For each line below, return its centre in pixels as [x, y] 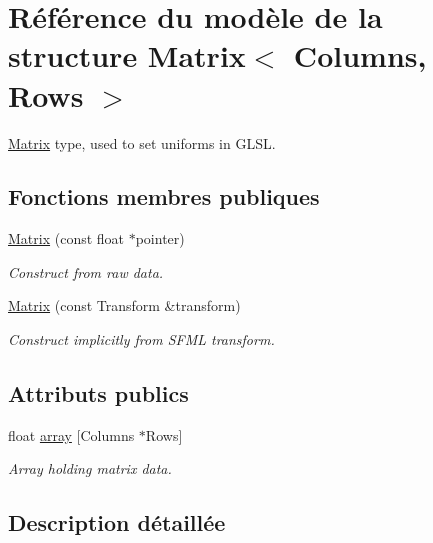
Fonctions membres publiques [164, 196]
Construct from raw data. [86, 271]
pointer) [160, 238]
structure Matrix [127, 55]
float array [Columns [71, 434]
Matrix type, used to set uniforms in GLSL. [142, 142]
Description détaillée [117, 522]
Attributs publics [98, 393]
